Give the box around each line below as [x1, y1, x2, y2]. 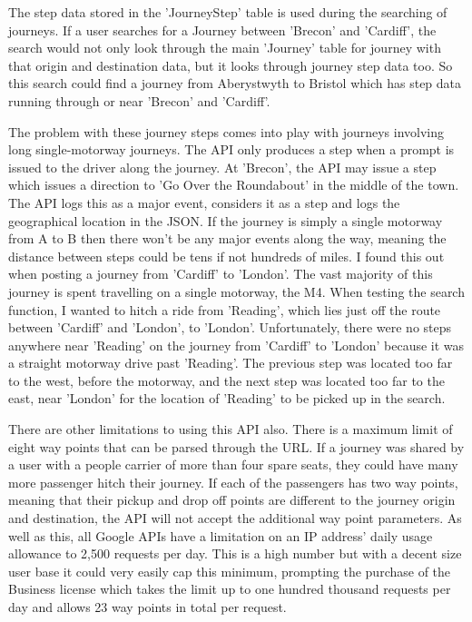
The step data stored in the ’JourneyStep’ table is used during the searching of [8, 3, 447, 21]
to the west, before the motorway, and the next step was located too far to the [8, 370, 445, 390]
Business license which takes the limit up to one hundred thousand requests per [8, 579, 451, 598]
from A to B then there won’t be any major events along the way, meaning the [8, 229, 447, 248]
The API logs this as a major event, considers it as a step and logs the [8, 193, 400, 212]
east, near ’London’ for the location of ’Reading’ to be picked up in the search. [8, 389, 446, 408]
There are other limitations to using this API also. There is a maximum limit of [8, 420, 453, 439]
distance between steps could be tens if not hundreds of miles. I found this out [8, 246, 445, 265]
